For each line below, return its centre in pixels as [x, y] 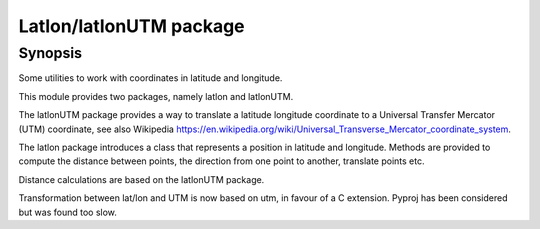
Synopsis [50, 53]
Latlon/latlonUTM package [131, 26]
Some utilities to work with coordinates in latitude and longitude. [150, 78]
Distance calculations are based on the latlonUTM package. [141, 179]
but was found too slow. [67, 212]
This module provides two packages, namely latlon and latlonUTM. [156, 96]
